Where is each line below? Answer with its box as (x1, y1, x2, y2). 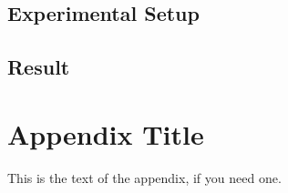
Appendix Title (7, 115, 204, 152)
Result (7, 53, 70, 81)
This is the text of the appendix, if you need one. (7, 168, 282, 187)
